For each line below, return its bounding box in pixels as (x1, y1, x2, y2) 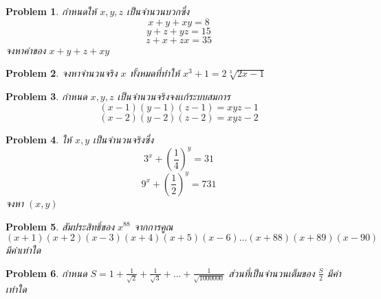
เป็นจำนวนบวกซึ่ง (127, 4, 190, 18)
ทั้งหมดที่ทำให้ (129, 66, 180, 80)
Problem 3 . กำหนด (6, 88, 87, 103)
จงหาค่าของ (6, 43, 46, 57)
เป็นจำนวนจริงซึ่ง (93, 132, 154, 147)
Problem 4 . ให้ (6, 132, 72, 147)
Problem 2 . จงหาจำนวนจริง (6, 66, 118, 80)
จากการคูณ (133, 219, 173, 233)
